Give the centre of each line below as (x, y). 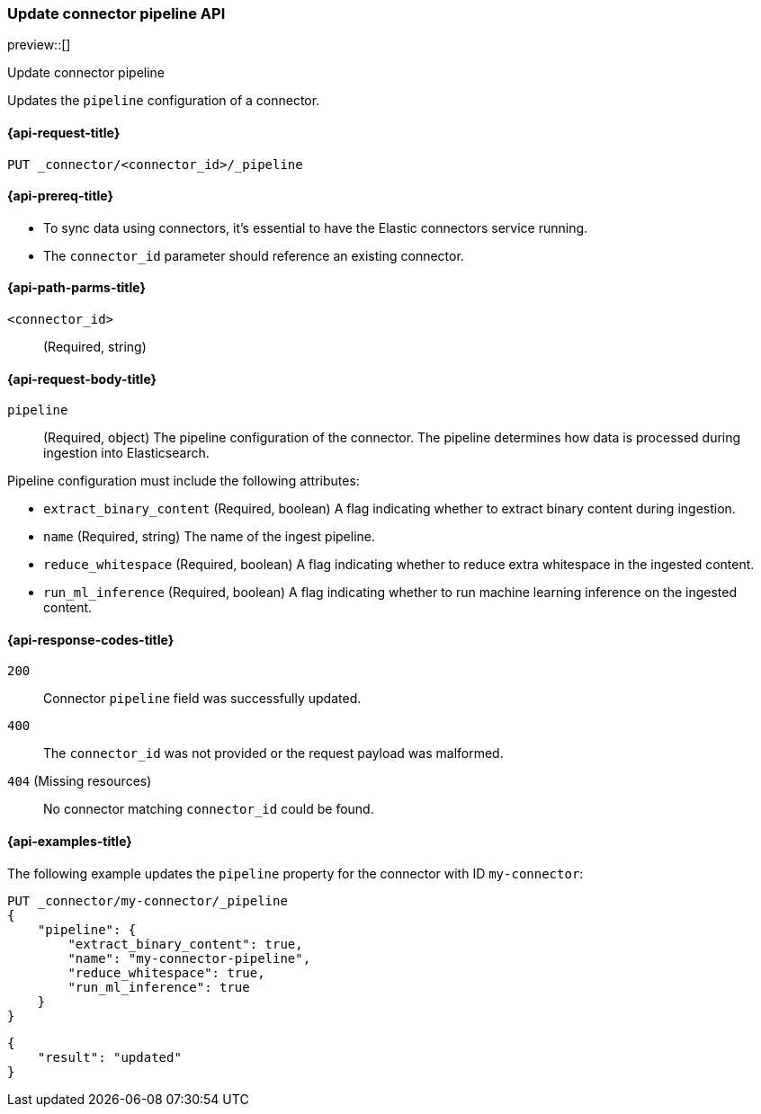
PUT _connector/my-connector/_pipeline (148, 900)
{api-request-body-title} (82, 379)
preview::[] (39, 45)
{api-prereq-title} (61, 196)
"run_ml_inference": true (159, 987)
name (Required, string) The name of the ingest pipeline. (210, 537)
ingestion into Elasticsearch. (126, 453)
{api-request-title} (64, 132)
